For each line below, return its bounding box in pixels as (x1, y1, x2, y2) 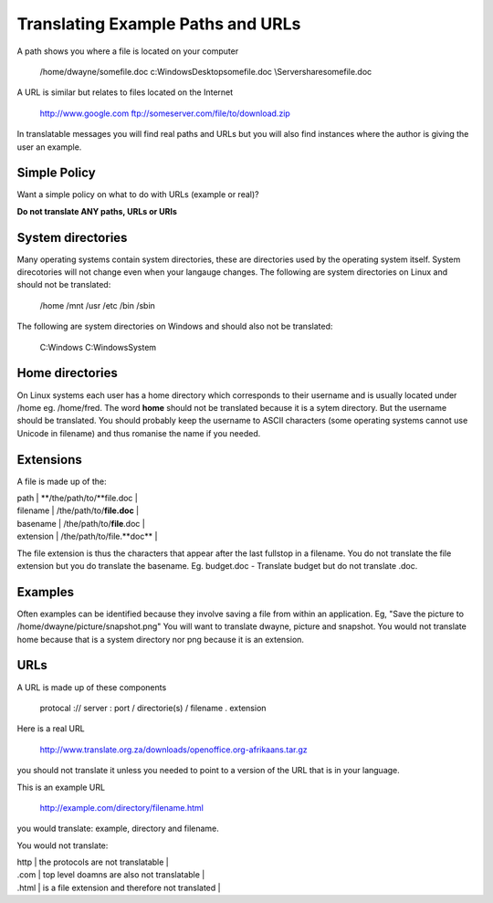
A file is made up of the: (16, 476, 107, 487)
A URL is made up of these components (16, 681, 167, 693)
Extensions (16, 452, 82, 467)
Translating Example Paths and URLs (16, 14, 301, 34)
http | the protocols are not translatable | (16, 856, 169, 867)
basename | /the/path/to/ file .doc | (16, 518, 145, 529)
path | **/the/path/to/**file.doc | (16, 493, 139, 504)
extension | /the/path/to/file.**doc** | (16, 530, 158, 542)
